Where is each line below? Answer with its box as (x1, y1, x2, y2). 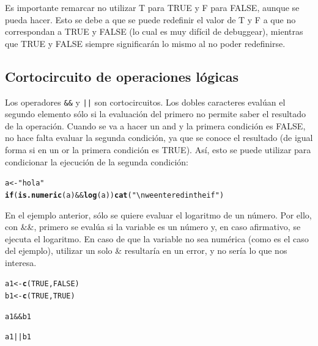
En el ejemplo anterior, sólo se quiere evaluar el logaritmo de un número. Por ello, (5, 208, 312, 221)
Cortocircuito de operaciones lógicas (5, 67, 239, 85)
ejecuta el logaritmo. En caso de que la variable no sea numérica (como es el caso (5, 232, 309, 245)
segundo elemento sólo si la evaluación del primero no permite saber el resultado (5, 107, 306, 120)
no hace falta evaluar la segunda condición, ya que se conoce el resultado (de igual (5, 131, 313, 144)
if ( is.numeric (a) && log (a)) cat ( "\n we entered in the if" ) (5, 190, 224, 200)
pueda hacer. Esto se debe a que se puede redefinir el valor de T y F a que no (5, 13, 296, 26)
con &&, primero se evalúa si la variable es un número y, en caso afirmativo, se (5, 220, 301, 233)
